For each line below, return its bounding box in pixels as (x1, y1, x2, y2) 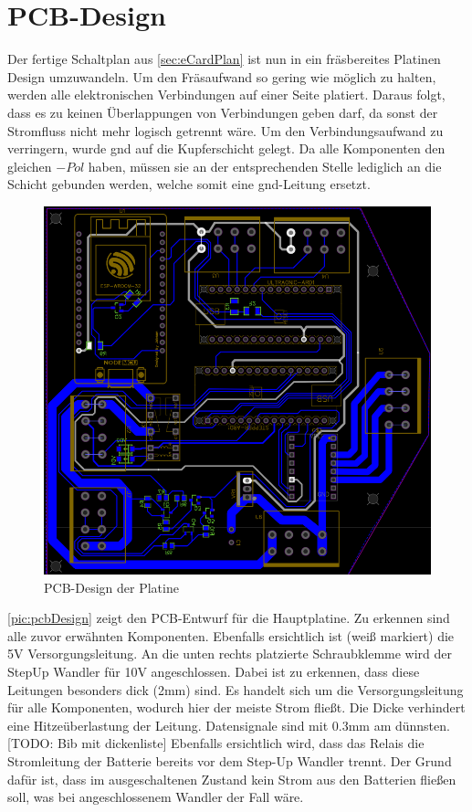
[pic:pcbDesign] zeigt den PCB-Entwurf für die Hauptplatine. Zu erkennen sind (7, 608, 450, 627)
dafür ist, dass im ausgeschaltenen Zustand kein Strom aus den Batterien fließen (7, 769, 456, 788)
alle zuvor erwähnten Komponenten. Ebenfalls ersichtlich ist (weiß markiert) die (7, 626, 455, 645)
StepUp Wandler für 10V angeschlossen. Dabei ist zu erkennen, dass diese (7, 661, 420, 680)
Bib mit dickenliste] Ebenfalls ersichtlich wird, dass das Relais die (58, 733, 425, 753)
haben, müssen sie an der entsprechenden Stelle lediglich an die (88, 156, 442, 175)
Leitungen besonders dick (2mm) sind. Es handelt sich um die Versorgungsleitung (7, 680, 464, 699)
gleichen (7, 156, 52, 175)
